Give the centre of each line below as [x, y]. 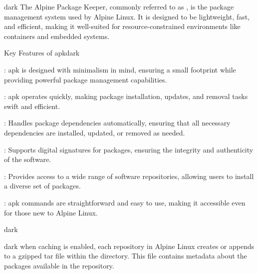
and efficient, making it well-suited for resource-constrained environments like [122, 26]
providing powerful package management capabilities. [86, 79]
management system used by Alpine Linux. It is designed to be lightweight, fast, [127, 16]
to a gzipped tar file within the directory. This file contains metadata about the [126, 256]
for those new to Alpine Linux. [51, 212]
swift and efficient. [32, 106]
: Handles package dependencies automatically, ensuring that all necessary [117, 123]
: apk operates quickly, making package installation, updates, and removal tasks [126, 96]
